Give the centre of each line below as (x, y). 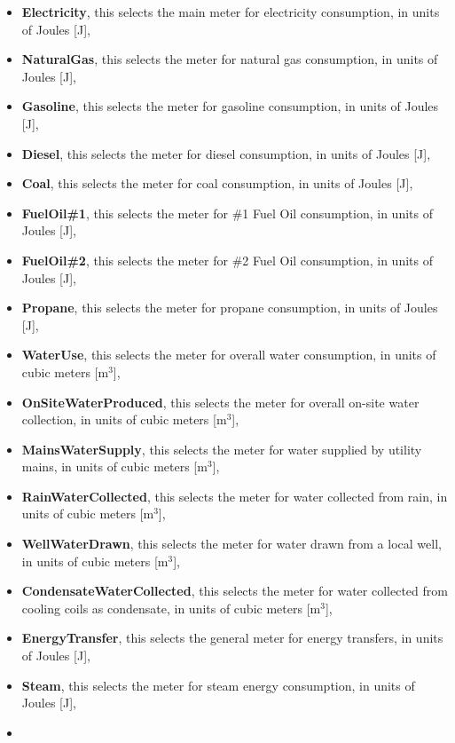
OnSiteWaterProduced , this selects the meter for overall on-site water (220, 402)
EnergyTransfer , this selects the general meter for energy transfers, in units (232, 638)
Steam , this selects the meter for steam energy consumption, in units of (218, 685)
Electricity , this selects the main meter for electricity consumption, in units (231, 12)
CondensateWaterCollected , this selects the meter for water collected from (235, 591)
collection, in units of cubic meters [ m (124, 419)
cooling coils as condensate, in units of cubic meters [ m (171, 608)
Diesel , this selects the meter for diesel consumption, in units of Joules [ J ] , (226, 153)
